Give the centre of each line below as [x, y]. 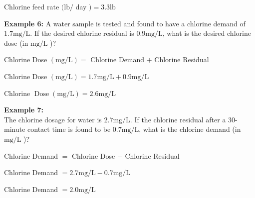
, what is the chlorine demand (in [190, 129]
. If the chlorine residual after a [178, 119]
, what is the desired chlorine [207, 33]
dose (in [16, 43]
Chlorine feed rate [32, 6]
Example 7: [24, 110]
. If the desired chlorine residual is [82, 33]
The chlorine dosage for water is [53, 119]
